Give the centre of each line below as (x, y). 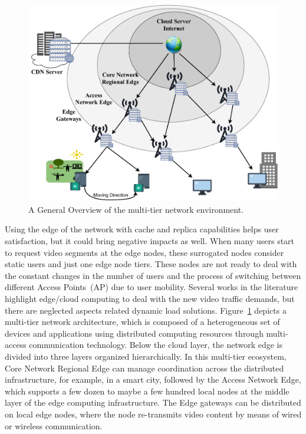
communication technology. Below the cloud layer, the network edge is (156, 345)
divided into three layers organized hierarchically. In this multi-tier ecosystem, (146, 356)
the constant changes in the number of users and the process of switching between (153, 275)
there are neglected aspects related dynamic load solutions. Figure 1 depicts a (146, 310)
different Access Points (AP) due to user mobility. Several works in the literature (152, 287)
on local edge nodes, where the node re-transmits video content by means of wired (153, 414)
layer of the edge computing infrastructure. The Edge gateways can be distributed (153, 402)
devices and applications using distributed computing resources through (134, 333)
